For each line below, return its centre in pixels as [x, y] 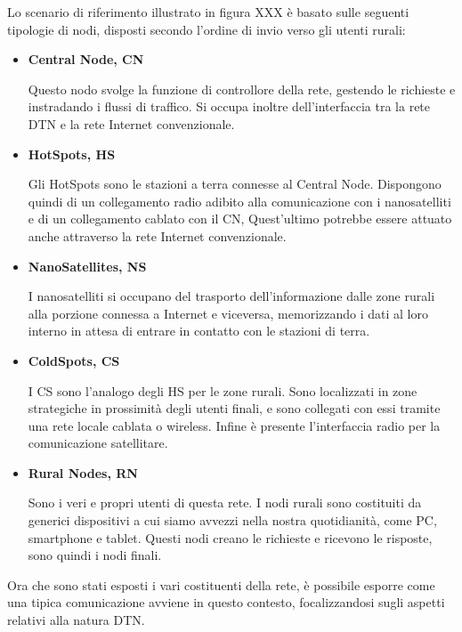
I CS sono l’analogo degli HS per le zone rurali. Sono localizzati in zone [223, 390]
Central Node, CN [86, 59]
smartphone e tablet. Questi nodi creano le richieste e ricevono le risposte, [230, 537]
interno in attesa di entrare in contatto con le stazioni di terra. [199, 331]
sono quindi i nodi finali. [95, 555]
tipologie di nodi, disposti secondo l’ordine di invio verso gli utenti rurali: [207, 29]
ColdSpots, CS [74, 360]
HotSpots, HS [72, 154]
